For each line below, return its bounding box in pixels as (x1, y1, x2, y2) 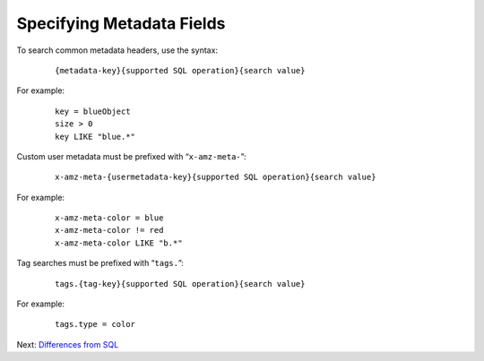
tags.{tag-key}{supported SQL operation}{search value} (55, 279, 306, 288)
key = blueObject (55, 106, 131, 116)
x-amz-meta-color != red (55, 225, 164, 236)
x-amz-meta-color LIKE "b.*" (55, 237, 183, 248)
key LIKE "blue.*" (55, 131, 136, 142)
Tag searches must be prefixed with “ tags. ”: (16, 258, 184, 269)
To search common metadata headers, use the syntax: (16, 45, 219, 56)
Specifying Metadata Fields (16, 13, 226, 33)
